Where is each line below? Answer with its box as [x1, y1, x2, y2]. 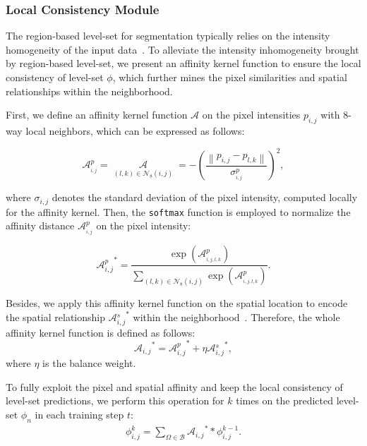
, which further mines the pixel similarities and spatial [112, 70, 347, 84]
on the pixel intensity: [96, 218, 191, 233]
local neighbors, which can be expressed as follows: [25, 123, 245, 138]
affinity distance [6, 218, 75, 233]
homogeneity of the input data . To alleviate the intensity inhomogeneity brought [6, 42, 359, 56]
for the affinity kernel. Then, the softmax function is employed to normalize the [6, 204, 351, 219]
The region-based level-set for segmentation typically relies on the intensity [6, 28, 330, 43]
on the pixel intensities [202, 107, 301, 122]
